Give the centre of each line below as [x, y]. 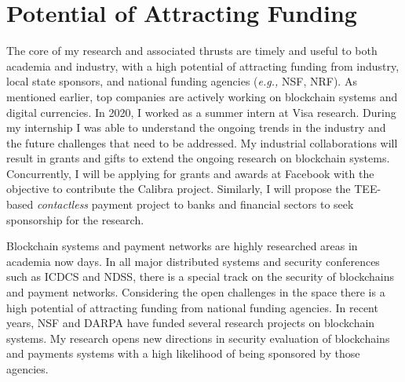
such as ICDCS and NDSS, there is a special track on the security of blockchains [201, 276]
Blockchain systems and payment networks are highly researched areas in [182, 246]
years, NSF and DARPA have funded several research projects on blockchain [191, 323]
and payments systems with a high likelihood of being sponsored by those [183, 353]
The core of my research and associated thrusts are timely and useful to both [192, 51]
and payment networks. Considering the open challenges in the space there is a [196, 292]
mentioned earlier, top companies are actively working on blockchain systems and [202, 96]
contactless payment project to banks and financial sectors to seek [195, 204]
